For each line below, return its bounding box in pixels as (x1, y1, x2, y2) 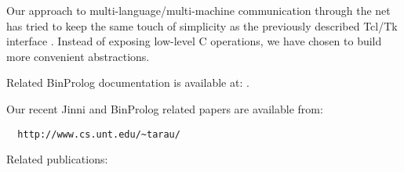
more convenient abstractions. (6, 48, 150, 64)
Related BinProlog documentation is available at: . (6, 74, 249, 91)
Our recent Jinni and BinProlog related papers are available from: (6, 100, 323, 116)
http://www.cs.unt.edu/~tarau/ (17, 128, 180, 140)
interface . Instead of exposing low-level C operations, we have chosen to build (6, 33, 382, 49)
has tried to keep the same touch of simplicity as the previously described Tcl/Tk (6, 17, 398, 34)
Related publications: (6, 151, 108, 167)
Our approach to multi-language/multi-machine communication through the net (6, 2, 391, 18)
